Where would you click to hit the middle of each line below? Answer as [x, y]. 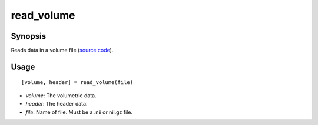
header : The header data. [57, 104]
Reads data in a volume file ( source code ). [62, 50]
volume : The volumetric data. [61, 95]
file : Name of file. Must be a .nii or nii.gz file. [79, 112]
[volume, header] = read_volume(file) [77, 82]
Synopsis [29, 36]
